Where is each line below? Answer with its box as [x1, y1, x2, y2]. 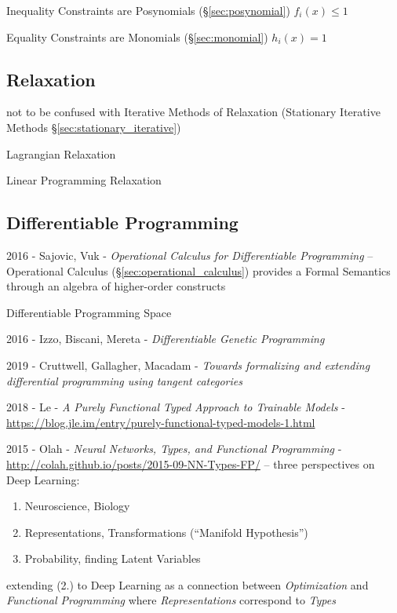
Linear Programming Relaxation [6, 172, 162, 188]
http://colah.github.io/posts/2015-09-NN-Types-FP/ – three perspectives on [6, 455, 375, 472]
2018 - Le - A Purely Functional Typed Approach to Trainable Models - [6, 399, 345, 415]
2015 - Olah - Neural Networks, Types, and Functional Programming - [6, 440, 342, 457]
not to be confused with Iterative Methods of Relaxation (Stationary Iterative [6, 104, 381, 120]
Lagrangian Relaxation [6, 145, 116, 162]
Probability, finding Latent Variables [24, 550, 201, 567]
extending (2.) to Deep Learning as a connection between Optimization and [6, 576, 369, 593]
